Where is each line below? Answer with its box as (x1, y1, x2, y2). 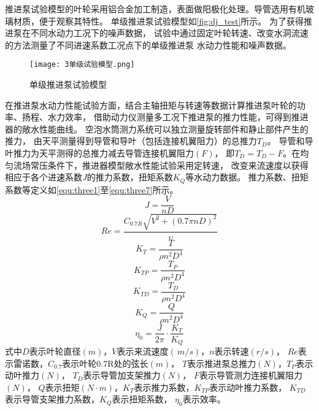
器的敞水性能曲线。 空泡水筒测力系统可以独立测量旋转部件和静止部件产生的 (5, 122, 309, 135)
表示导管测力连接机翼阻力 (199, 369, 302, 382)
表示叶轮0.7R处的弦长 (62, 356, 148, 369)
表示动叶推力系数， (209, 380, 287, 393)
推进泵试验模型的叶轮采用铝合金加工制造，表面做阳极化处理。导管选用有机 (5, 2, 306, 15)
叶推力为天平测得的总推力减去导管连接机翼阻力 (5, 147, 194, 159)
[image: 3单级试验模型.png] (29, 60, 135, 69)
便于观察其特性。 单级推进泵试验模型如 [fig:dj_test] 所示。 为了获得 (39, 14, 304, 27)
